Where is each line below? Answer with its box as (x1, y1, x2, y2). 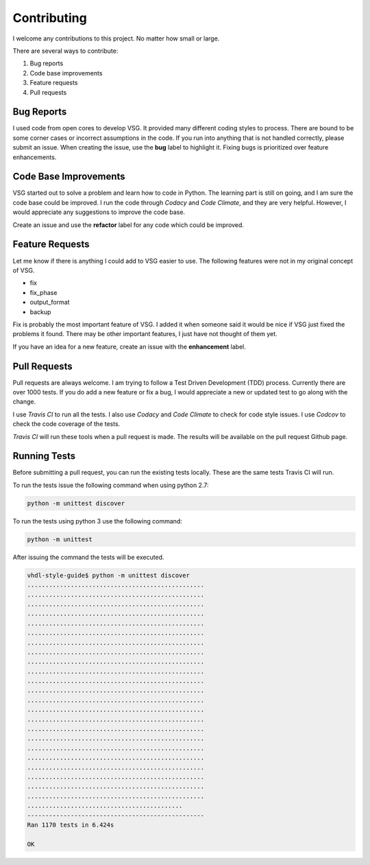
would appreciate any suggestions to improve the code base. (12, 208, 185, 216)
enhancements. (12, 153, 57, 161)
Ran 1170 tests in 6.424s (27, 820, 114, 829)
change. (12, 398, 36, 406)
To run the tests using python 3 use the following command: (12, 517, 183, 525)
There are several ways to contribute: (12, 47, 119, 55)
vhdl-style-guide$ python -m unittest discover (27, 571, 190, 579)
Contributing (12, 10, 87, 25)
